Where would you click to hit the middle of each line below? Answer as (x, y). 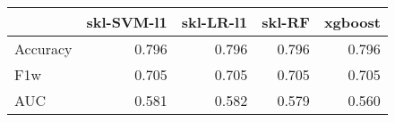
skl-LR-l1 (215, 22)
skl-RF (286, 22)
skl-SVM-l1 (127, 22)
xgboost (352, 22)
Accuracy (43, 49)
